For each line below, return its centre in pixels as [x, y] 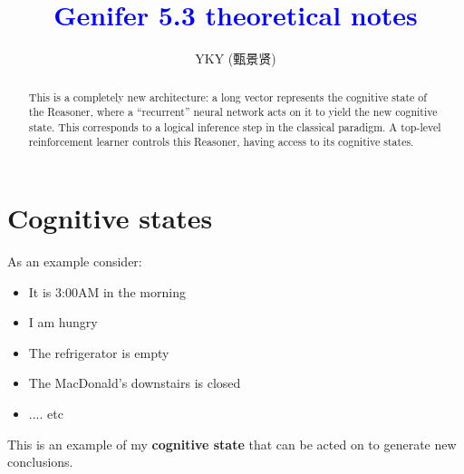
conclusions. [40, 462]
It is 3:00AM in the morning [107, 291]
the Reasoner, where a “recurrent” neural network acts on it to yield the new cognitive [233, 112]
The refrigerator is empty [99, 352]
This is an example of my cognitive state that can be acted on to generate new [232, 444]
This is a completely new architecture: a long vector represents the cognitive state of [227, 97]
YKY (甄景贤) [236, 58]
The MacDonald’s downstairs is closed [135, 383]
